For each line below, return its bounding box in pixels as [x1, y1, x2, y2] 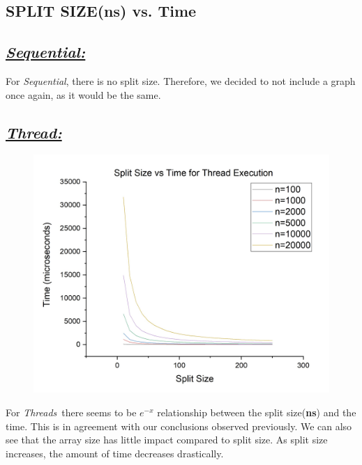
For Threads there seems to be [6, 404, 137, 419]
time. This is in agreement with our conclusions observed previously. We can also [6, 418, 352, 433]
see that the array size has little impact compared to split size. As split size [6, 432, 328, 447]
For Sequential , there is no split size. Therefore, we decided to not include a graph [6, 73, 356, 88]
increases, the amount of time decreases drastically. [6, 446, 224, 460]
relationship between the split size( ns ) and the [157, 404, 356, 419]
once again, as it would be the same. [6, 87, 161, 102]
